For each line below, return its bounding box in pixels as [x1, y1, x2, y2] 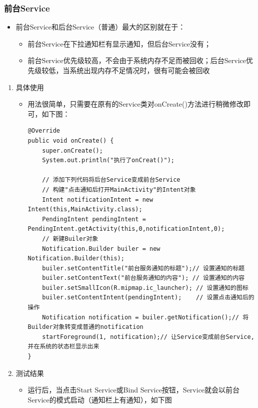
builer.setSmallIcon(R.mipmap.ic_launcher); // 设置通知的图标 [42, 284, 248, 291]
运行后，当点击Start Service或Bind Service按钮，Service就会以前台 [27, 384, 240, 395]
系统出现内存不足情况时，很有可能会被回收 [69, 65, 210, 75]
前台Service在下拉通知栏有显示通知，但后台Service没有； [27, 38, 211, 49]
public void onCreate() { [27, 137, 114, 144]
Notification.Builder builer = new [42, 245, 160, 252]
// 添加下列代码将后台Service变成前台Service [42, 176, 180, 184]
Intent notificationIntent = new [42, 196, 153, 203]
